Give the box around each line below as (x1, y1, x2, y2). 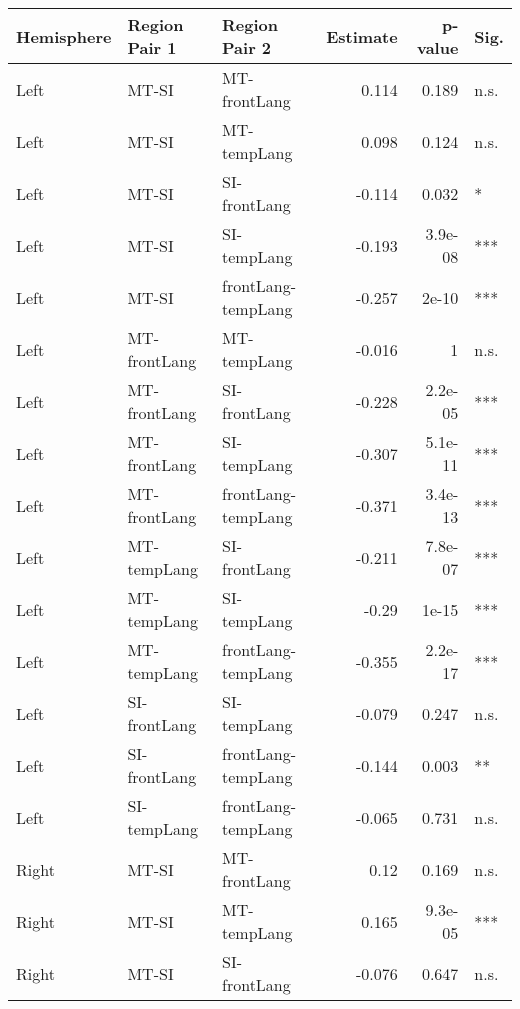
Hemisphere (16, 24, 112, 48)
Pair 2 (222, 36, 272, 59)
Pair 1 (127, 36, 177, 59)
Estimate (326, 24, 398, 48)
